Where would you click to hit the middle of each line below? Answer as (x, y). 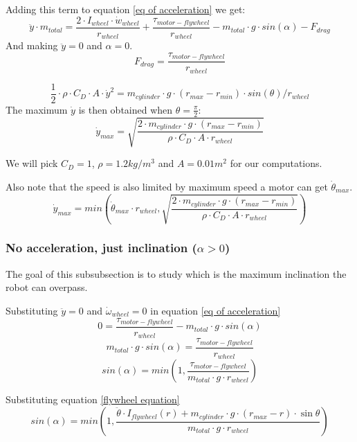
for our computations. (276, 163)
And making (32, 45)
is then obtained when (126, 109)
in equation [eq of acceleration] (216, 310)
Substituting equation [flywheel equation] (93, 399)
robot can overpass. (47, 287)
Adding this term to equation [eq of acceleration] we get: (126, 9)
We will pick (32, 163)
